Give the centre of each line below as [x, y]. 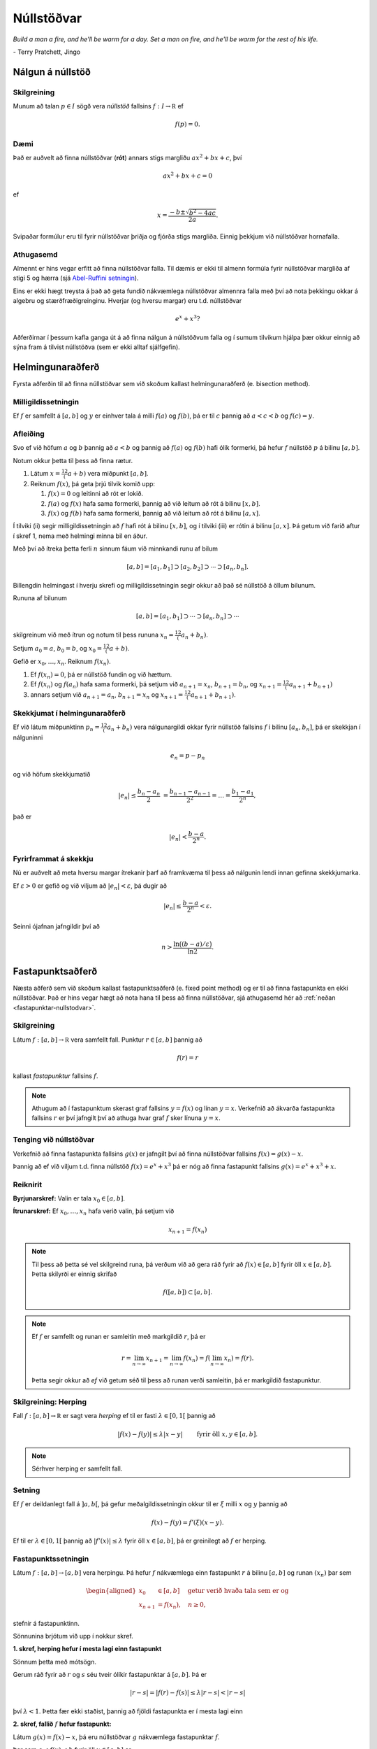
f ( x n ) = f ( [197, 1359]
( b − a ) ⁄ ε [195, 944]
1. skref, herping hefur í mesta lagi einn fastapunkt [87, 1649]
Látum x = [45, 474]
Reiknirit [27, 1184]
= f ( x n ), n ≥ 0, [182, 1606]
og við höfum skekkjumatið [52, 774]
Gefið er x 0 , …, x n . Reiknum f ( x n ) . [62, 663]
